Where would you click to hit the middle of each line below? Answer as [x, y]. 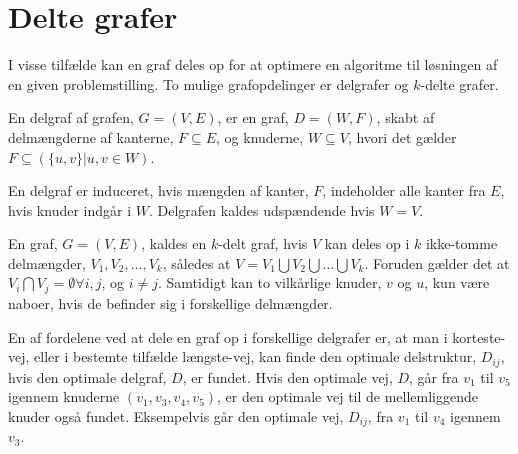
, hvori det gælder [402, 136]
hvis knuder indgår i [70, 209]
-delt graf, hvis [263, 243]
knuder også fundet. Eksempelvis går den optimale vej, [176, 415]
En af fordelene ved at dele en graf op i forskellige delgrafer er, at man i [228, 336]
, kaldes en [174, 243]
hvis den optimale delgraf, [87, 376]
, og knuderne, [260, 136]
